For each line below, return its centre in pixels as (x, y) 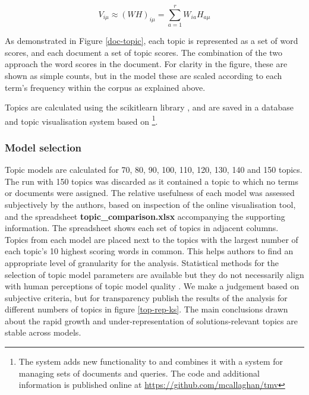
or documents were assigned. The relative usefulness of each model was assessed (150, 193)
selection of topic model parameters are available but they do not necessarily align (154, 274)
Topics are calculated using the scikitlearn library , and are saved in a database (149, 107)
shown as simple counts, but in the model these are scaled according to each (144, 75)
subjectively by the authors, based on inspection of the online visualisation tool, (150, 204)
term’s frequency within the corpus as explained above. (105, 87)
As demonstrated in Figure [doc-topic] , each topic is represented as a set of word (152, 41)
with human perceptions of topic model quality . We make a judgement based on (152, 286)
